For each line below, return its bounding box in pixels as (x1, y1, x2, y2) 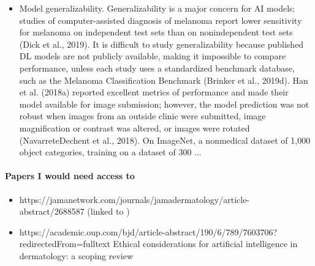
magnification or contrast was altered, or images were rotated (19, 121, 250, 134)
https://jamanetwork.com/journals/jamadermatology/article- (19, 193, 250, 205)
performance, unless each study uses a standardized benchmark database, (19, 61, 295, 74)
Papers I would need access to (5, 169, 135, 182)
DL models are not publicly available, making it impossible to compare (19, 50, 286, 62)
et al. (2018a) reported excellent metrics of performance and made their (19, 86, 289, 98)
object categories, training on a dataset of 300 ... (19, 146, 202, 158)
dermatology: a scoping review (19, 249, 134, 262)
